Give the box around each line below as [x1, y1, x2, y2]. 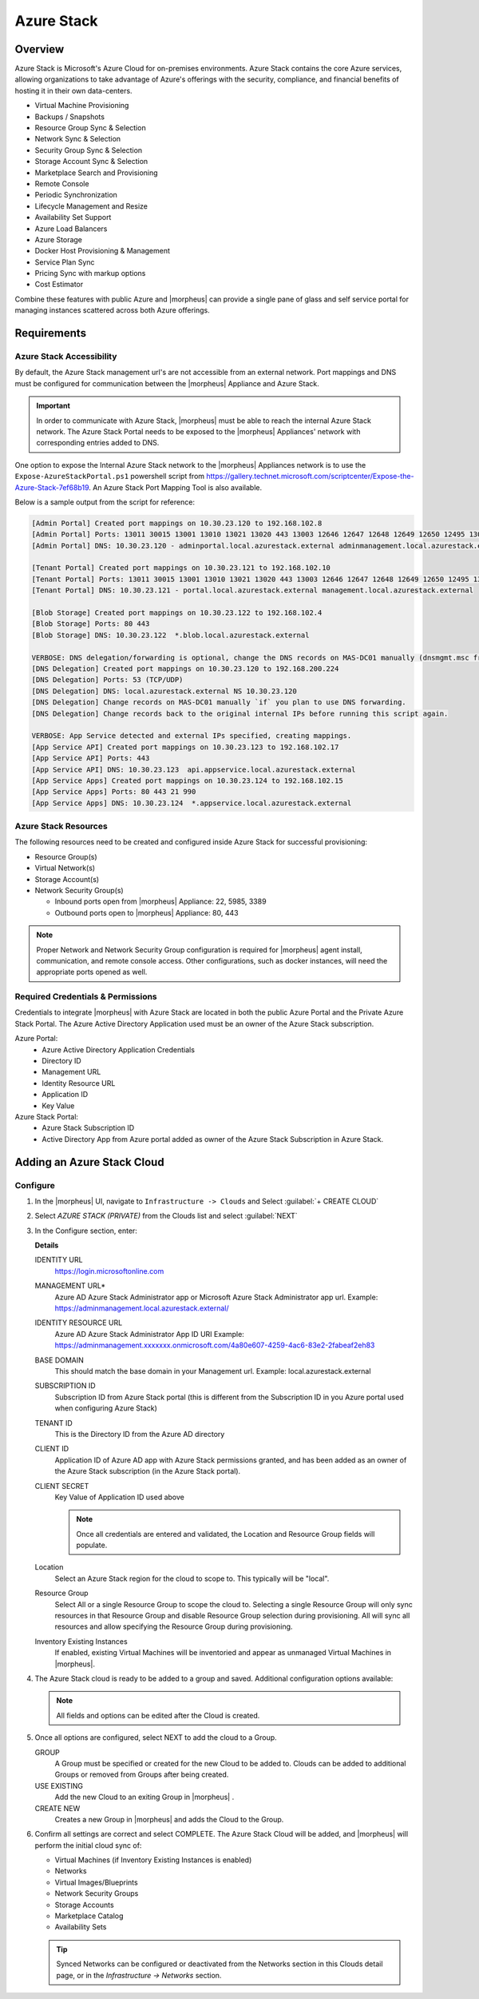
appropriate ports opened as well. [36, 968, 148, 977]
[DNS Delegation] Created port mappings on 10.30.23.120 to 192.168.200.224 [31, 664, 339, 673]
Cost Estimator [34, 280, 84, 289]
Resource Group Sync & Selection [34, 123, 147, 133]
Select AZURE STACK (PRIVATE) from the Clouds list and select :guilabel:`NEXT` [34, 1211, 299, 1221]
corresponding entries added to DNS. [36, 438, 160, 448]
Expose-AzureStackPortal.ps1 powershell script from [14, 472, 205, 481]
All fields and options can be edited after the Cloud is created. [56, 1710, 260, 1720]
